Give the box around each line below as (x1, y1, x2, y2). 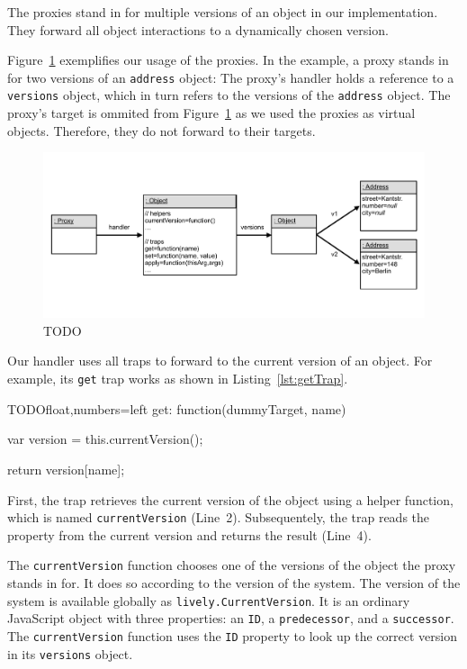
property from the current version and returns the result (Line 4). (7, 525, 372, 544)
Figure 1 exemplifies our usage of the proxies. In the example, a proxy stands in (7, 50, 449, 69)
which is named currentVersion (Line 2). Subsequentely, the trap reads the (7, 508, 430, 527)
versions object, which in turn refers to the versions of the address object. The (7, 86, 451, 104)
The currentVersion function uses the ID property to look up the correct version (7, 626, 458, 645)
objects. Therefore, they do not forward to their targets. (7, 121, 316, 140)
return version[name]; (7, 459, 125, 478)
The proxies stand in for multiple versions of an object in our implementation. (7, 3, 438, 21)
